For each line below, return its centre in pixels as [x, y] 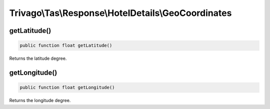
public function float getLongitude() [67, 88]
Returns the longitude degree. [40, 101]
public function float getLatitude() [66, 46]
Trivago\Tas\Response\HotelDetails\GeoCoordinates [120, 13]
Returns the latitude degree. [38, 58]
